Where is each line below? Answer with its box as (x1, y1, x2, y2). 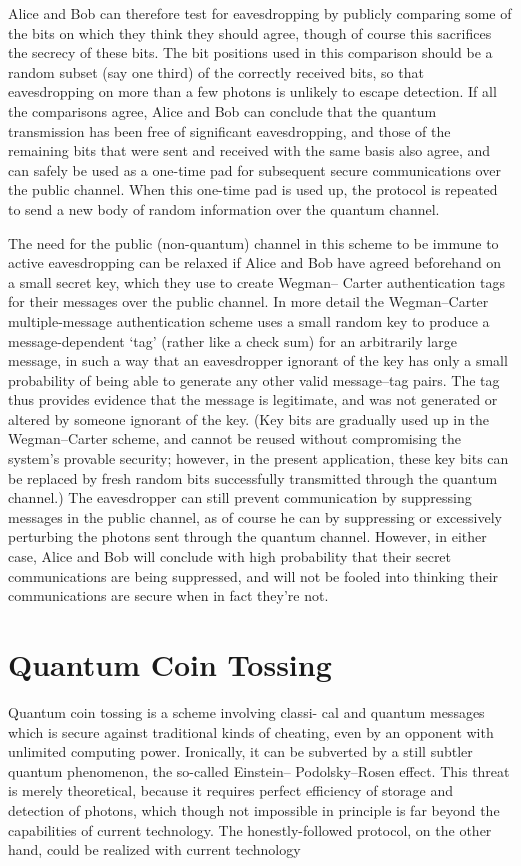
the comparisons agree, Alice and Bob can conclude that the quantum (8, 100, 437, 121)
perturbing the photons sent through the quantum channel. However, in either (8, 526, 487, 547)
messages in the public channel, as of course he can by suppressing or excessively (8, 506, 502, 527)
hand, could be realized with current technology (8, 839, 301, 860)
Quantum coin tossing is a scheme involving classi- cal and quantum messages (8, 701, 485, 722)
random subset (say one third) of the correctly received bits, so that (8, 61, 424, 82)
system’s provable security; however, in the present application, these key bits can (8, 448, 509, 469)
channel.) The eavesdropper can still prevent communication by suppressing (8, 487, 472, 508)
